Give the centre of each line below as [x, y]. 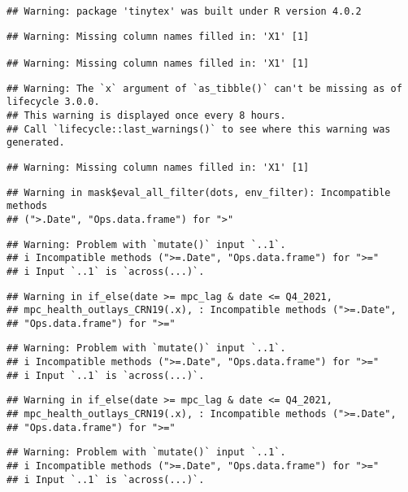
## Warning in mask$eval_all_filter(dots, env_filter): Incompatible [199, 192]
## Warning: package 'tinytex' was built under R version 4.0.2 [184, 11]
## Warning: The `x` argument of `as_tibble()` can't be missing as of [204, 88]
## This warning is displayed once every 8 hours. [146, 115]
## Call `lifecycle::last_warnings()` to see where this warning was [199, 129]
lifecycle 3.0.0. [53, 102]
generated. [36, 143]
